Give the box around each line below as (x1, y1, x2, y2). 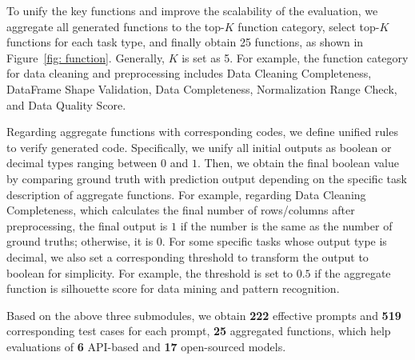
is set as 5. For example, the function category (182, 49, 409, 66)
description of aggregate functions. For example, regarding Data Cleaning (6, 186, 366, 202)
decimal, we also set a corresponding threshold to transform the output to (6, 248, 369, 265)
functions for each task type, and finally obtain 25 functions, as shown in (6, 34, 364, 50)
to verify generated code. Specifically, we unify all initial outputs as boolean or (6, 138, 392, 155)
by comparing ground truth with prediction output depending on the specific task (6, 170, 407, 186)
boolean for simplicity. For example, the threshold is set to (6, 264, 293, 281)
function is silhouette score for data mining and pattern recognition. (6, 280, 340, 297)
